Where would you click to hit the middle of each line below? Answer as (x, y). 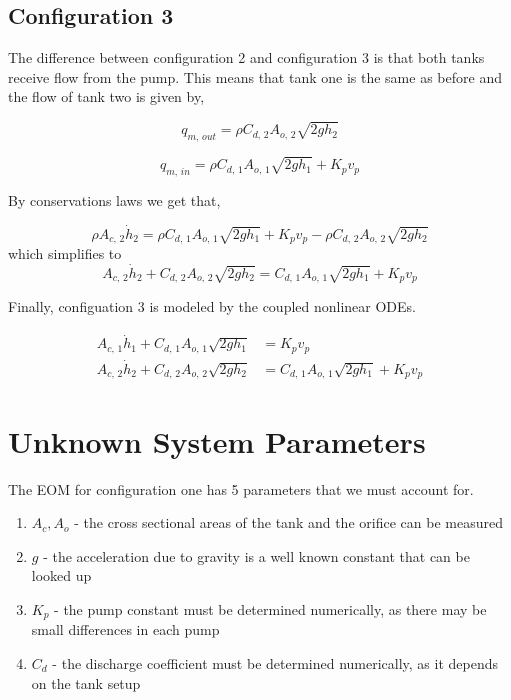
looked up (61, 575)
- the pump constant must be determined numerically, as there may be (270, 608)
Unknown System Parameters (217, 440)
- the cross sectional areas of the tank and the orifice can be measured (288, 522)
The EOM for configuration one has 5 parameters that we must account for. (241, 488)
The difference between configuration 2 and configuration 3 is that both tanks (246, 57)
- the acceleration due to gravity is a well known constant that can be (256, 555)
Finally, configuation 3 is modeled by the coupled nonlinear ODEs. (212, 306)
